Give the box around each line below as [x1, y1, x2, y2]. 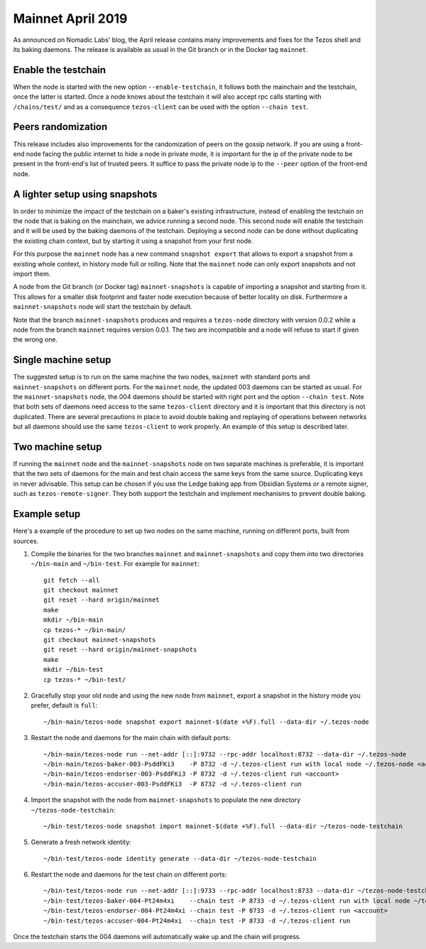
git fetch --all [43, 576, 100, 584]
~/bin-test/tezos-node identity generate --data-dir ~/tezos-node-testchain [43, 855, 317, 862]
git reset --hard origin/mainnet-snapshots [43, 646, 197, 654]
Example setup [13, 508, 81, 520]
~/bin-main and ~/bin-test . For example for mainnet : [31, 560, 200, 568]
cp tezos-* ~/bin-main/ [43, 626, 126, 634]
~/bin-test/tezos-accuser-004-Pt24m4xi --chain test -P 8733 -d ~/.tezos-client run [43, 916, 351, 925]
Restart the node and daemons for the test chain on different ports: [31, 870, 227, 879]
